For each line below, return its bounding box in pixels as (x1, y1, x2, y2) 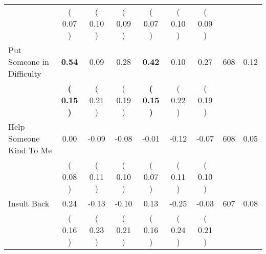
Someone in (8, 56, 50, 67)
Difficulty (8, 67, 41, 79)
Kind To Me (8, 144, 52, 156)
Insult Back (8, 197, 50, 209)
